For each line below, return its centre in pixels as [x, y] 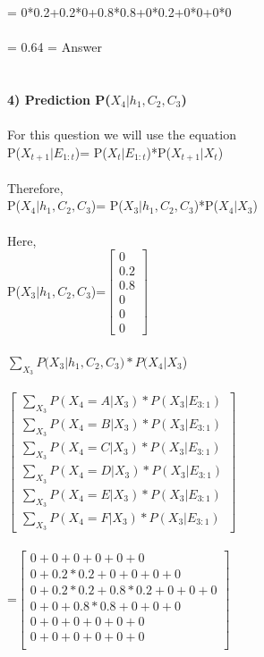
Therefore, [35, 187]
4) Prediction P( [59, 99]
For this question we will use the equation [122, 135]
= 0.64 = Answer [55, 47]
